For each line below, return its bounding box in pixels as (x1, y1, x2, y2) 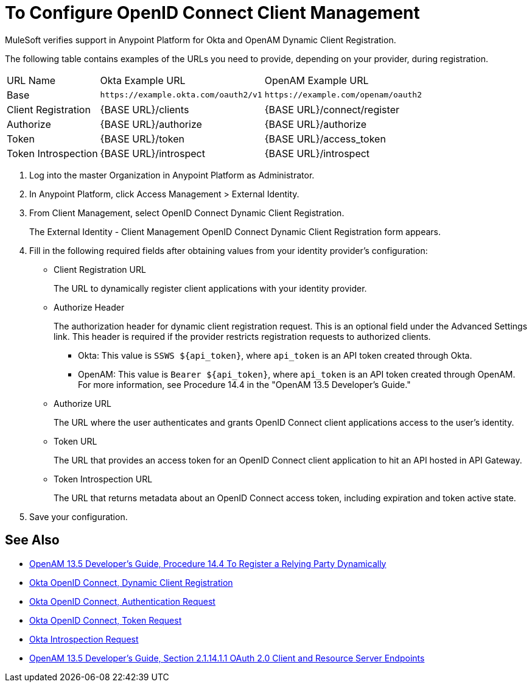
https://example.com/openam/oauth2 (264, 90, 422, 100)
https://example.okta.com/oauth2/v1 (100, 90, 262, 100)
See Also (5, 532, 60, 548)
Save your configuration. (29, 511, 128, 522)
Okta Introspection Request (29, 633, 139, 644)
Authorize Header (54, 301, 125, 312)
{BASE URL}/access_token (264, 132, 386, 145)
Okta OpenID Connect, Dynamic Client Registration (29, 577, 233, 588)
